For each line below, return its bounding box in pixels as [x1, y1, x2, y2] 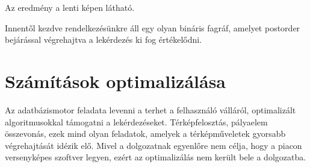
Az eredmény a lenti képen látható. [5, 1, 135, 13]
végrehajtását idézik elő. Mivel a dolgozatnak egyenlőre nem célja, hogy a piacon [5, 139, 302, 151]
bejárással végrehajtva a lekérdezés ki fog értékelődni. [5, 33, 202, 46]
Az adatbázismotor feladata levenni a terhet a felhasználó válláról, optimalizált [5, 103, 296, 116]
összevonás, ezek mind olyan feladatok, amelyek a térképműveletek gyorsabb [5, 127, 286, 140]
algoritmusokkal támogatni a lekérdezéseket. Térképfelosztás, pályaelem [5, 115, 268, 128]
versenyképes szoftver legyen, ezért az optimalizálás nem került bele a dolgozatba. [5, 151, 306, 163]
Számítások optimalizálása [5, 68, 226, 93]
